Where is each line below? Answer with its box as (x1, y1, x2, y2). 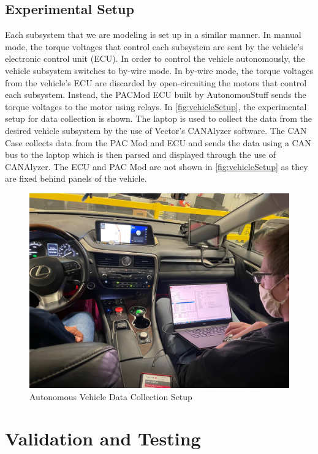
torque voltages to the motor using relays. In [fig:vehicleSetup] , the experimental (5, 100, 307, 113)
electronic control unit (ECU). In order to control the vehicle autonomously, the (5, 52, 305, 65)
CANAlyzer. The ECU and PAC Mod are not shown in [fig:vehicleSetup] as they (5, 160, 308, 173)
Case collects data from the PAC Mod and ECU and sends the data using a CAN (5, 136, 311, 149)
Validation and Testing (5, 426, 201, 451)
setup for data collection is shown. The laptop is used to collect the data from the (5, 112, 312, 125)
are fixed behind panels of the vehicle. (5, 172, 147, 185)
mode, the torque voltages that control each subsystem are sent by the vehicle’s (5, 40, 303, 53)
